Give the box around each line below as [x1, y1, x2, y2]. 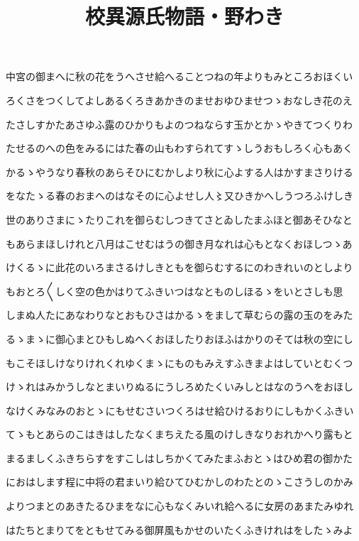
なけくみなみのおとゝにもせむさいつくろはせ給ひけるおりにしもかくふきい [6, 403, 354, 417]
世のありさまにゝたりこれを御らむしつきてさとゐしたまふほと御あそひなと [6, 212, 353, 226]
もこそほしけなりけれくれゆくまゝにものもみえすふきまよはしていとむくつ [6, 355, 353, 370]
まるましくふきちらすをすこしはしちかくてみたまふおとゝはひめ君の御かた [6, 450, 353, 465]
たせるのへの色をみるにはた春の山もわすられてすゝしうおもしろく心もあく [6, 141, 353, 155]
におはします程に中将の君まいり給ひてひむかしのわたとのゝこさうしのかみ [6, 474, 353, 489]
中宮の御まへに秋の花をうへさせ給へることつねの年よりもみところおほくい [6, 69, 353, 84]
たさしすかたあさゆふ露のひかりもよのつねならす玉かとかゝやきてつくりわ [6, 116, 353, 131]
